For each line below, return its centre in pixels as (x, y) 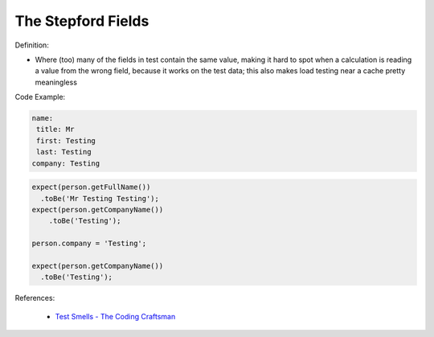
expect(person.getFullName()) (91, 187)
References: (35, 298)
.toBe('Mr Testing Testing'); (100, 198)
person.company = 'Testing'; (89, 244)
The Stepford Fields (82, 21)
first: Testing (66, 140)
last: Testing (64, 152)
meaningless (56, 82)
